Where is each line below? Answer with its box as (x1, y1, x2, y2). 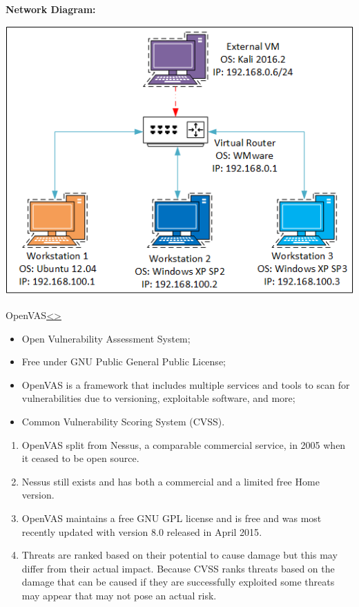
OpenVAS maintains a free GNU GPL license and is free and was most (21, 511, 322, 526)
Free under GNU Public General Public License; (21, 354, 226, 369)
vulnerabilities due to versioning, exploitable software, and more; (21, 391, 295, 405)
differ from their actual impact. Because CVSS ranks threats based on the (21, 561, 335, 575)
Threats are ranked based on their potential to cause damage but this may (21, 548, 338, 562)
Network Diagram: (6, 2, 96, 16)
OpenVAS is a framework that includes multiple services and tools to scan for (21, 377, 350, 392)
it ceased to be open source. (21, 451, 139, 465)
